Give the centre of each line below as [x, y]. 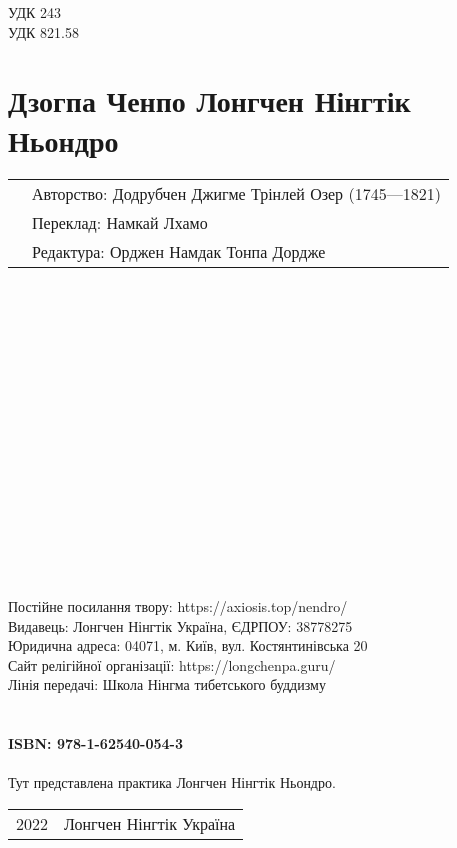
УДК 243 [35, 12]
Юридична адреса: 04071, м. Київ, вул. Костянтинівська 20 [188, 645]
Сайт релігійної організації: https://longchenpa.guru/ [172, 664]
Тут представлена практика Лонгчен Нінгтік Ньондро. [172, 782]
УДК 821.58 [43, 31]
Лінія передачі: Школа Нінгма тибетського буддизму [167, 684]
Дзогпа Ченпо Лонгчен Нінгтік [209, 100]
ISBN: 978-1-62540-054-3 [96, 743]
